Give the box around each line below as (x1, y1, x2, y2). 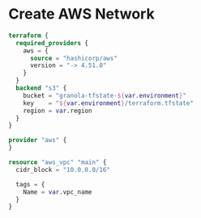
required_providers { (15, 39, 89, 47)
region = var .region (23, 107, 92, 115)
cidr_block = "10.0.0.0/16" (15, 166, 111, 174)
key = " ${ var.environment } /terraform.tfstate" (23, 99, 195, 107)
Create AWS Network (8, 5, 156, 23)
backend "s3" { (15, 84, 67, 93)
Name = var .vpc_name (23, 187, 92, 196)
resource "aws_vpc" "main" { (8, 158, 107, 166)
